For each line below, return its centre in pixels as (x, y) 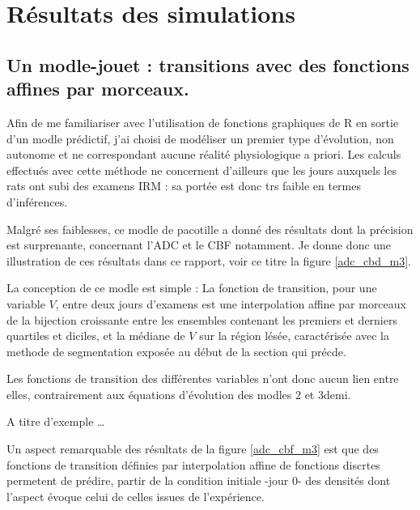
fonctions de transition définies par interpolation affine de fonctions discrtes (193, 464)
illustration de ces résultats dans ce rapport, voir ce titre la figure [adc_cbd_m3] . (209, 260)
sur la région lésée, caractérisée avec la (294, 336)
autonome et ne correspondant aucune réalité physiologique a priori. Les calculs (204, 154)
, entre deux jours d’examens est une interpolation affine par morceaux (231, 303)
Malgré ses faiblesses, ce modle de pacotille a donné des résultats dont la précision (210, 229)
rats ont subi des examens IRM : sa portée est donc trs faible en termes (184, 186)
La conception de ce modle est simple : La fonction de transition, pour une (192, 288)
